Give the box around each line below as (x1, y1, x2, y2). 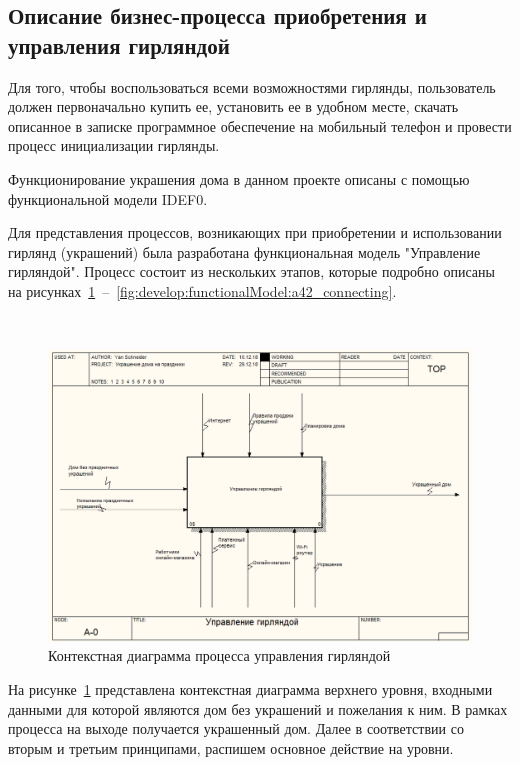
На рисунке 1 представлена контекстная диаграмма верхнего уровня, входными (8, 679, 493, 700)
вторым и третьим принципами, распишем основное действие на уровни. (8, 737, 454, 758)
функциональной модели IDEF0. (8, 188, 208, 209)
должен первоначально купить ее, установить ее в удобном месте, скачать (8, 96, 459, 117)
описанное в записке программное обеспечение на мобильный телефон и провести (8, 115, 512, 136)
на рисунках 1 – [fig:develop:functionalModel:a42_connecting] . (8, 280, 397, 301)
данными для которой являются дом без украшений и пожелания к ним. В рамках (8, 698, 508, 719)
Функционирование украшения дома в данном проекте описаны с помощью (8, 168, 470, 189)
